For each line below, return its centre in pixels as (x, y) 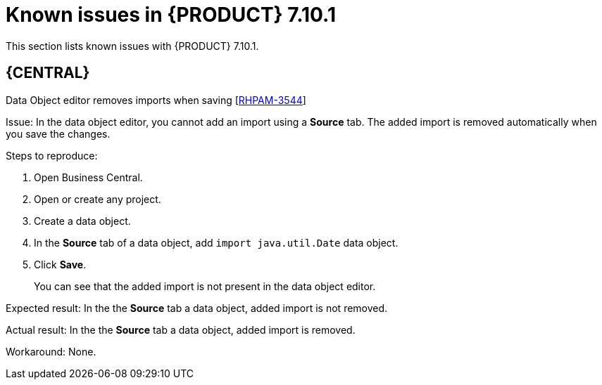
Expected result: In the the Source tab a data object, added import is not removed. (197, 308)
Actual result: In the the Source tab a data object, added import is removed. (181, 329)
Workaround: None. (51, 351)
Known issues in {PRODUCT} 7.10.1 (171, 15)
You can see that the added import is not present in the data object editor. (205, 286)
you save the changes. (58, 133)
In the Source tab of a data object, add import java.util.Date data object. (216, 242)
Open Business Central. (88, 177)
